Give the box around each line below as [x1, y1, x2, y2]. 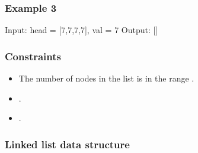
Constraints [5, 48, 61, 63]
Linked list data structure [5, 136, 130, 151]
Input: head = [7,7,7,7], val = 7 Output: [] [5, 24, 158, 36]
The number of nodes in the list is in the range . [18, 72, 194, 84]
